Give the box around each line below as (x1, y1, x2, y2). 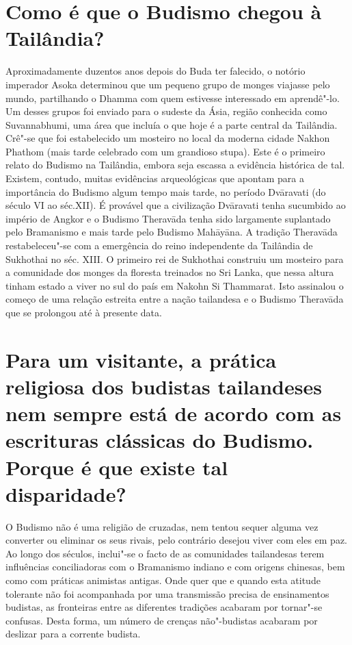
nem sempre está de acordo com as (5, 399, 342, 427)
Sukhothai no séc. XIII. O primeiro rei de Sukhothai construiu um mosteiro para (5, 251, 344, 266)
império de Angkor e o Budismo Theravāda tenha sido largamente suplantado (5, 211, 331, 225)
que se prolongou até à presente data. (5, 305, 162, 319)
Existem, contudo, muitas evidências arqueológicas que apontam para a (5, 171, 304, 186)
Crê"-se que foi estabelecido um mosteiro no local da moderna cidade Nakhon (5, 131, 330, 145)
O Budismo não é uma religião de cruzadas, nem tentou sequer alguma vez (5, 519, 319, 533)
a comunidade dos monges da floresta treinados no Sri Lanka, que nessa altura (5, 265, 334, 279)
